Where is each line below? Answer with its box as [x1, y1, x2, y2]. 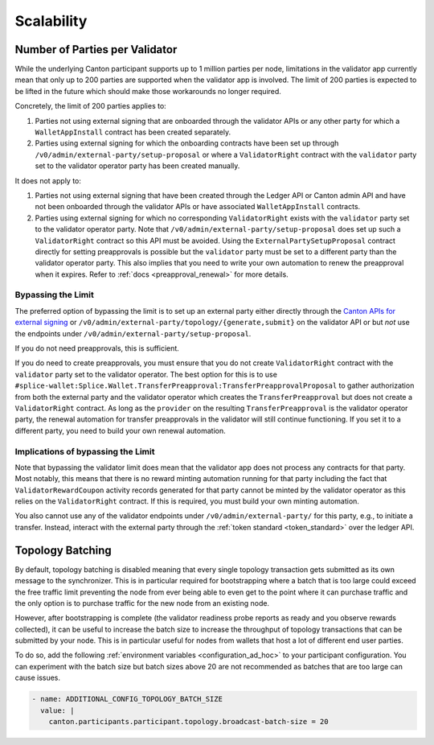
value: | [40, 706, 75, 715]
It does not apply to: [14, 175, 82, 185]
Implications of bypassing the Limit [14, 446, 155, 457]
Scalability [14, 12, 88, 30]
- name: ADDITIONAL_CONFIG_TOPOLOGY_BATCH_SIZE [31, 694, 223, 704]
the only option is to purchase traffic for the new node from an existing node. [14, 598, 269, 607]
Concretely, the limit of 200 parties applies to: [14, 101, 166, 111]
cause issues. [14, 673, 60, 683]
